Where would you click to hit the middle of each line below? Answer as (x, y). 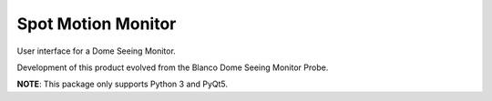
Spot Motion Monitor (97, 24)
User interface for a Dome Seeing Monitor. (97, 51)
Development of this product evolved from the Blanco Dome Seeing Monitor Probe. (173, 67)
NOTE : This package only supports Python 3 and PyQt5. (122, 84)
